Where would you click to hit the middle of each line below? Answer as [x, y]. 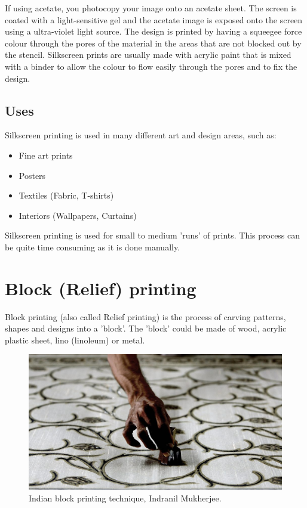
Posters [32, 175]
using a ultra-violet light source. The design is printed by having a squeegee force [153, 31]
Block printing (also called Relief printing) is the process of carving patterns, [145, 316]
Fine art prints [46, 155]
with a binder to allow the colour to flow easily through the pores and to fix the [151, 66]
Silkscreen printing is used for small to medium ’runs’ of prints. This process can [153, 235]
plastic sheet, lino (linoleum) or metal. [75, 340]
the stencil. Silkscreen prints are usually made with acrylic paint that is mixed [148, 55]
